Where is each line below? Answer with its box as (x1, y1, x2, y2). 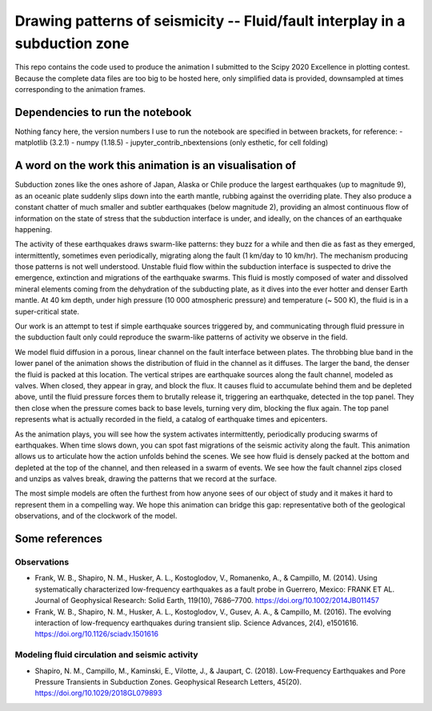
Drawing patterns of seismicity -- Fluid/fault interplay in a (14, 12, 406, 30)
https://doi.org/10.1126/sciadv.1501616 (34, 629, 159, 639)
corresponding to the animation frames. (14, 85, 146, 94)
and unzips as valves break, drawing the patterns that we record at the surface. (14, 474, 278, 484)
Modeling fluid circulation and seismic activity (14, 649, 199, 661)
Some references (14, 532, 103, 546)
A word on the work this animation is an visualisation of (14, 159, 296, 172)
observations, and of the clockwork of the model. (14, 511, 178, 520)
